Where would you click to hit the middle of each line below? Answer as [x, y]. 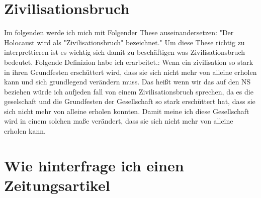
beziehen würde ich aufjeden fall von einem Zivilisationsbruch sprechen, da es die [129, 91]
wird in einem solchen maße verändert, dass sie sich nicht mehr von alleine [119, 121]
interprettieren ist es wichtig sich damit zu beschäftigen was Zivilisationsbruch [125, 52]
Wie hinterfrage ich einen [94, 165]
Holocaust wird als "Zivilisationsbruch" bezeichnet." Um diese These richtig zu [124, 42]
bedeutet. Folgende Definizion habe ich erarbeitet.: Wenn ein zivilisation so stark [129, 62]
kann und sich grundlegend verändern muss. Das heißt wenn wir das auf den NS [127, 82]
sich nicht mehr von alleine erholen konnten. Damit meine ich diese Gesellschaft [127, 111]
